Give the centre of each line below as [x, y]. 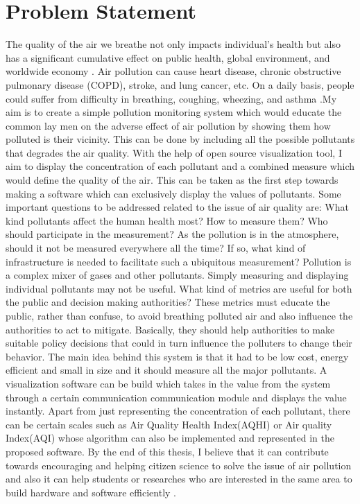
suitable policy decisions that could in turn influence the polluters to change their [179, 343]
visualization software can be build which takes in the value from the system [168, 383]
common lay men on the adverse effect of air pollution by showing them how [168, 125]
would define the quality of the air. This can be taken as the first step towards [172, 180]
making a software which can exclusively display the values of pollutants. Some [173, 193]
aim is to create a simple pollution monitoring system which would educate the [174, 112]
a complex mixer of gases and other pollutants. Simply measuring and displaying [177, 275]
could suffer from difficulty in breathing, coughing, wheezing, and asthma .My [171, 98]
